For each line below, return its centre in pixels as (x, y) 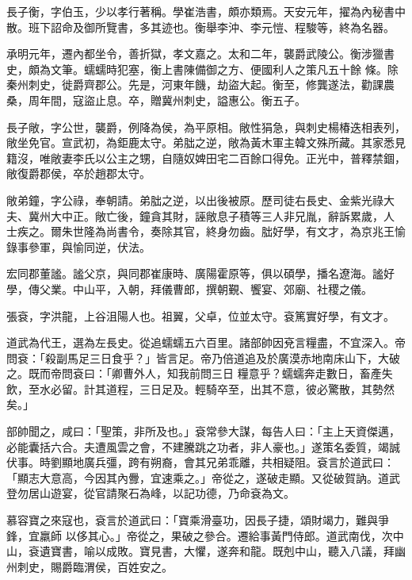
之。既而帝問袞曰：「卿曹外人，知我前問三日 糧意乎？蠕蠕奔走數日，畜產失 (200, 373)
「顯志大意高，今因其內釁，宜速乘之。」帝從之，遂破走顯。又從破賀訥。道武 (203, 477)
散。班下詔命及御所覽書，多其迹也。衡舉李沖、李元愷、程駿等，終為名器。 (200, 27)
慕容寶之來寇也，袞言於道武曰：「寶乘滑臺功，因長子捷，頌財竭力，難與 (192, 520)
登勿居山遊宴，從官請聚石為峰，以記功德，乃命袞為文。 (151, 493)
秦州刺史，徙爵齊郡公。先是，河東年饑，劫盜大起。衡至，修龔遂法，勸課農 (200, 85)
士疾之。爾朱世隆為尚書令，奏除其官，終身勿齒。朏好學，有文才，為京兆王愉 (206, 231)
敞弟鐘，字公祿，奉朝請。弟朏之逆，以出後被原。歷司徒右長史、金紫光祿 (195, 200)
